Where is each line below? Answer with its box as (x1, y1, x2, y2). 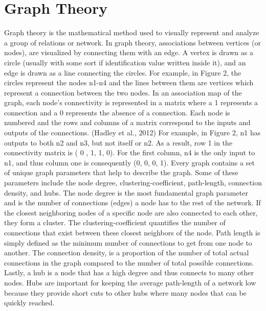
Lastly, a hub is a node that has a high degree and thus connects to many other (4, 267, 254, 278)
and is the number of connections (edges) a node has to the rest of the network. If (4, 197, 261, 208)
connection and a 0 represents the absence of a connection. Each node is (4, 107, 230, 117)
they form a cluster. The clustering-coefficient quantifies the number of (4, 217, 226, 228)
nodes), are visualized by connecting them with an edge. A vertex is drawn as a (4, 47, 253, 58)
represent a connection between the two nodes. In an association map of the (4, 87, 242, 98)
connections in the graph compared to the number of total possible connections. (4, 257, 254, 268)
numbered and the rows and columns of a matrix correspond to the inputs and (4, 117, 251, 128)
